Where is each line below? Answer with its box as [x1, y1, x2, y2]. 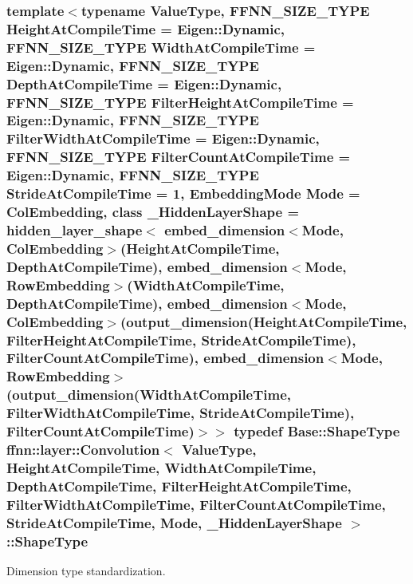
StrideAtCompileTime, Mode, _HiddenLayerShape [6, 512, 342, 532]
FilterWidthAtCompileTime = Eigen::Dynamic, [6, 128, 320, 148]
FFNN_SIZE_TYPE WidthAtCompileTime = [6, 37, 316, 57]
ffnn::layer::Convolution [6, 440, 160, 460]
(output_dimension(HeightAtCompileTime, [120, 311, 407, 331]
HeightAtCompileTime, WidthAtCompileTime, [6, 457, 317, 477]
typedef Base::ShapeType [234, 421, 400, 441]
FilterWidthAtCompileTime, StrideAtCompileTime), [6, 403, 355, 423]
